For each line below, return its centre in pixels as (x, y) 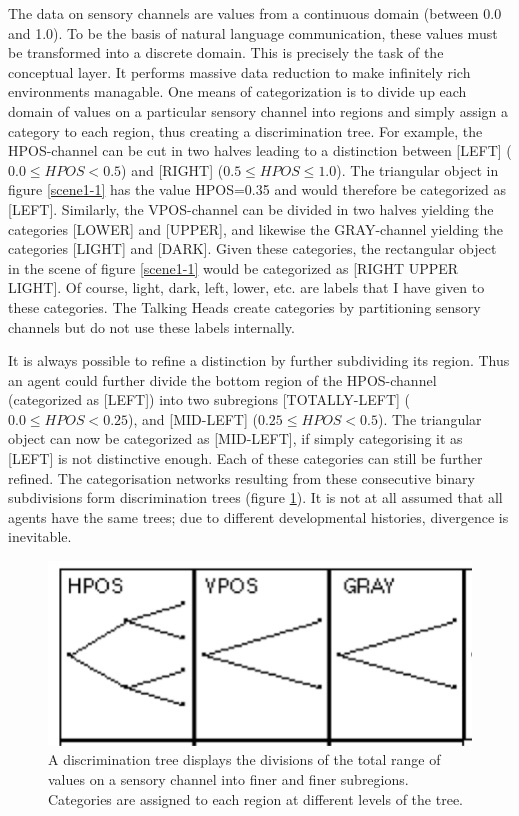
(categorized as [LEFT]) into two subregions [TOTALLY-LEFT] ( (209, 399)
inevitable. (40, 536)
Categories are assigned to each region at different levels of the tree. (255, 798)
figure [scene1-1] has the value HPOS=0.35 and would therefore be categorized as (257, 189)
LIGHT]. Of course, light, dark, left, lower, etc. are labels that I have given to (246, 287)
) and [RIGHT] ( (172, 169)
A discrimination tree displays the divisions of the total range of (244, 759)
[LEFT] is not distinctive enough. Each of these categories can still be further (245, 458)
